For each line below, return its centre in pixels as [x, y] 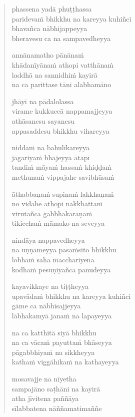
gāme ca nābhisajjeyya [46, 306]
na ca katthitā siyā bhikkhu [54, 332]
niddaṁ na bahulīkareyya [51, 147]
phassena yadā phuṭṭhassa [52, 9]
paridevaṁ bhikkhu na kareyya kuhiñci [71, 18]
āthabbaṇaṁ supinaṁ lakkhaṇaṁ [63, 193]
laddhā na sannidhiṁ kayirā [54, 74]
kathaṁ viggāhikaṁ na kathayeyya [65, 362]
